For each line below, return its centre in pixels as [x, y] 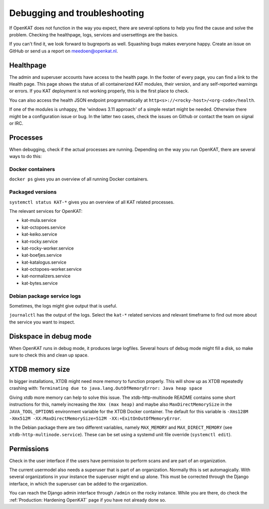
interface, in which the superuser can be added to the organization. [78, 484]
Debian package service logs [45, 296]
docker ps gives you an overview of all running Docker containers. [79, 179]
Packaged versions [33, 192]
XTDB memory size [40, 369]
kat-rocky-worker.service [48, 248]
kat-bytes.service [40, 283]
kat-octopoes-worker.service [52, 269]
